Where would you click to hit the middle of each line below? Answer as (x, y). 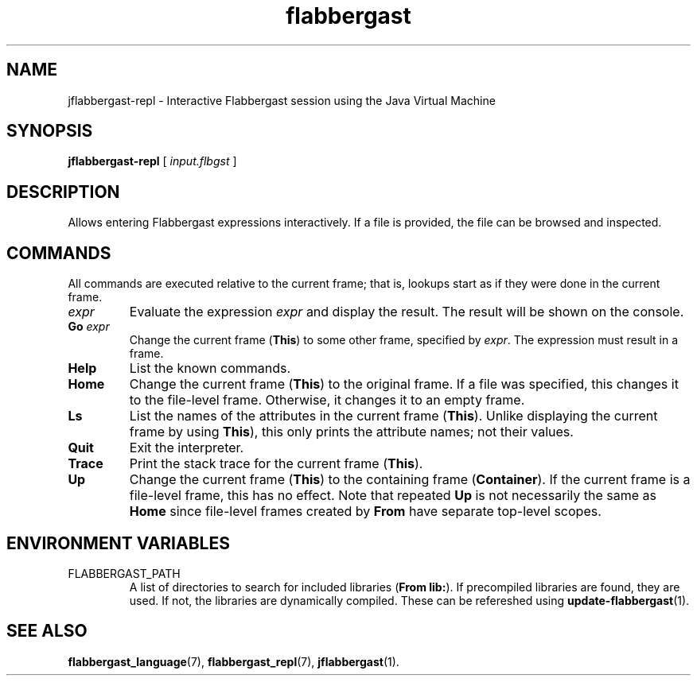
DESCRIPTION (63, 192)
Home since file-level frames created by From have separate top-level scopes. (365, 511)
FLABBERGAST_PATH (124, 573)
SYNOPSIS (50, 131)
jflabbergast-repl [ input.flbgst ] (152, 161)
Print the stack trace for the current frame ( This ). (276, 464)
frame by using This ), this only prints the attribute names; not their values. (351, 432)
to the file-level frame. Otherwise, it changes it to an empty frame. (327, 400)
